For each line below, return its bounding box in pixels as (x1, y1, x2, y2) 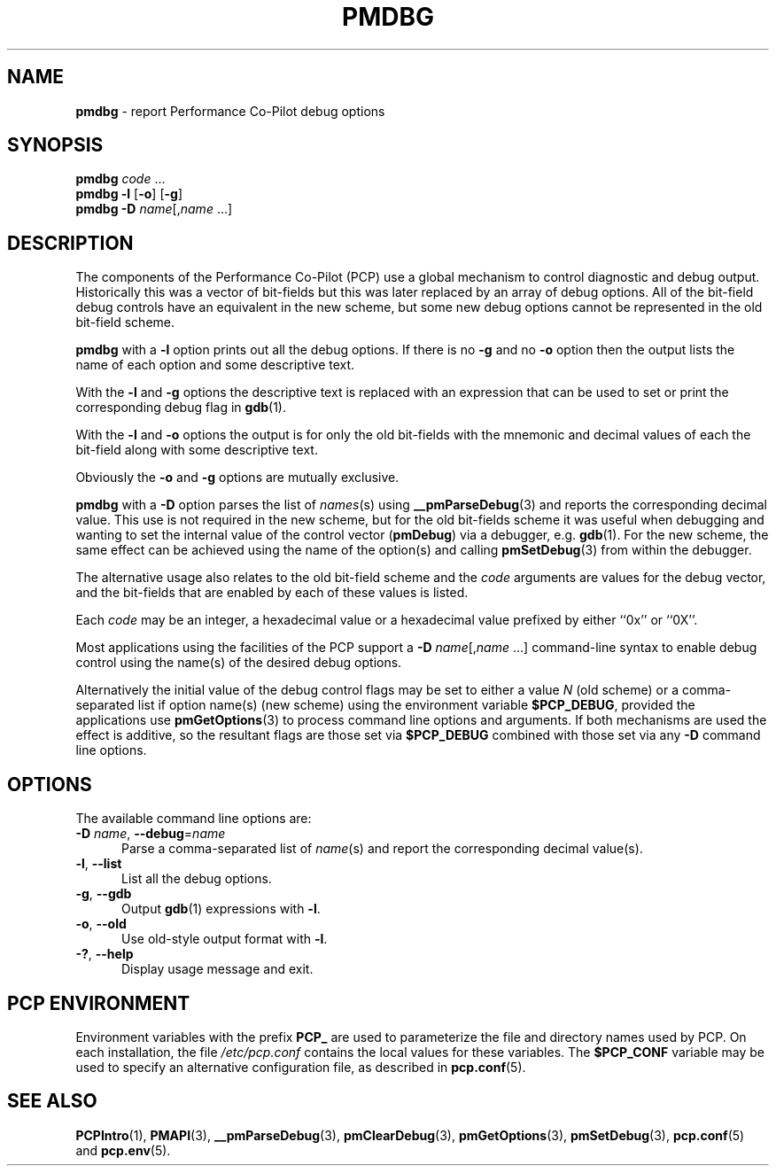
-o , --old (75, 916, 127, 932)
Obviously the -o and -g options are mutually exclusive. (75, 470, 400, 486)
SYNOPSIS (7, 134, 104, 157)
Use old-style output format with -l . (121, 931, 328, 947)
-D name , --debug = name (75, 826, 226, 842)
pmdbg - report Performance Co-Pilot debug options (75, 103, 385, 119)
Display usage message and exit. (121, 961, 314, 977)
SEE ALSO (7, 1090, 97, 1113)
